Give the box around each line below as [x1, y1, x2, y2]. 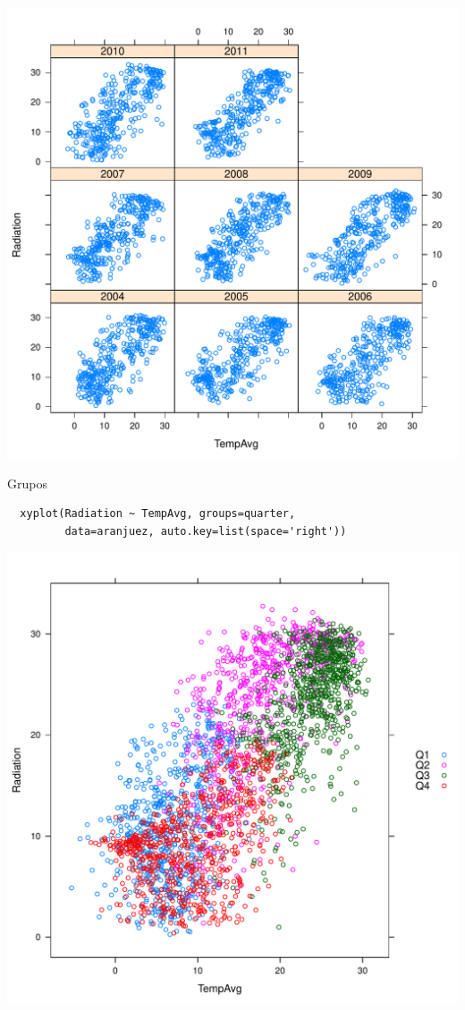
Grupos [7, 473, 47, 492]
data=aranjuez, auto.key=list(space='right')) [64, 524, 347, 538]
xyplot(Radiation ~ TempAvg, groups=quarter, [20, 507, 296, 521]
